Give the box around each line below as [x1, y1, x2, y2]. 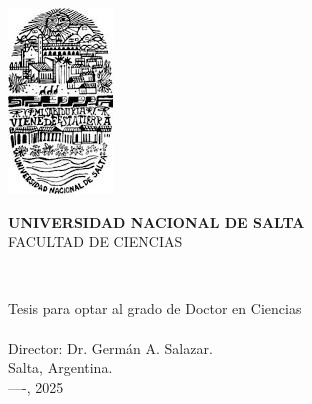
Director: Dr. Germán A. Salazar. [8, 337, 213, 358]
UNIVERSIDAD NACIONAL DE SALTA [8, 211, 305, 232]
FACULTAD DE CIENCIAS [8, 231, 183, 252]
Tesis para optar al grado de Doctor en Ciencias [8, 298, 302, 319]
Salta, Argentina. [8, 357, 113, 378]
